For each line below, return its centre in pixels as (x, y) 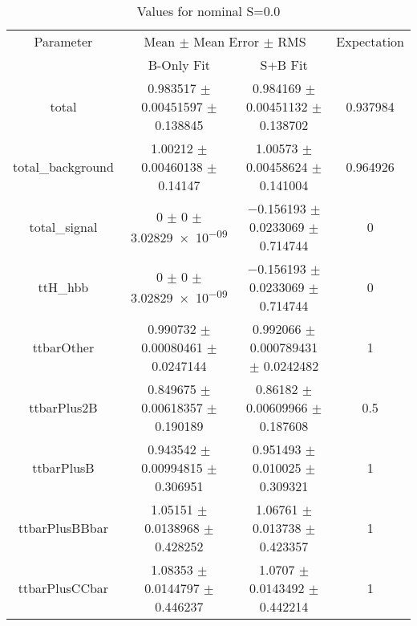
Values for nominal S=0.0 (208, 11)
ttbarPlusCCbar (63, 588)
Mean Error (227, 41)
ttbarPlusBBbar (63, 528)
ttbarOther (63, 347)
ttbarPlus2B (63, 407)
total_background (63, 167)
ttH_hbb (63, 287)
